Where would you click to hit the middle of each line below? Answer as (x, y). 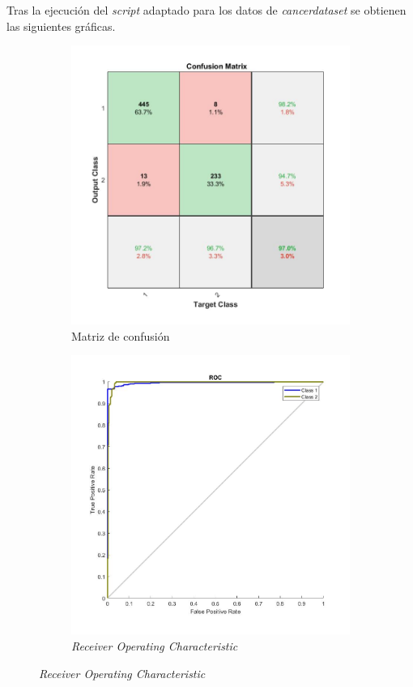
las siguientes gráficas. (61, 26)
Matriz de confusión (121, 335)
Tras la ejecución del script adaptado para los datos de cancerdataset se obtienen (206, 10)
